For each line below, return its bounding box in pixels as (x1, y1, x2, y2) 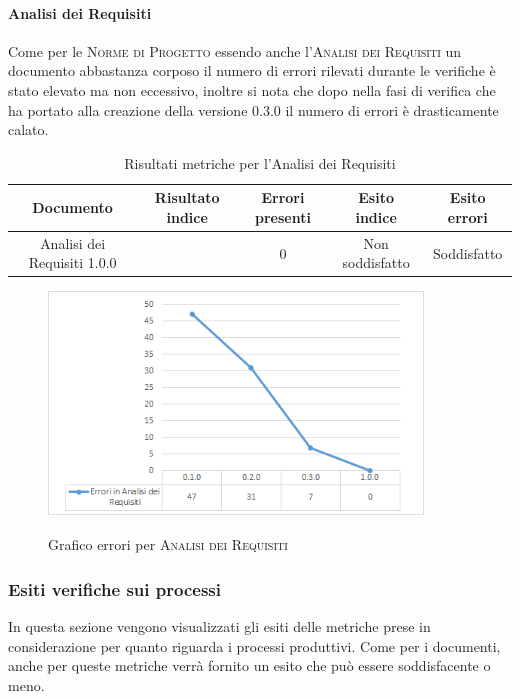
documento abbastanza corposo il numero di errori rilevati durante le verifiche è (8, 60, 496, 81)
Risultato (154, 187, 220, 208)
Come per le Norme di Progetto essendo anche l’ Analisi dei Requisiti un (8, 40, 462, 61)
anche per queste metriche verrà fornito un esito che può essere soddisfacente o (8, 655, 491, 676)
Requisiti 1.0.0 (28, 252, 117, 273)
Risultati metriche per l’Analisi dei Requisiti (124, 152, 396, 173)
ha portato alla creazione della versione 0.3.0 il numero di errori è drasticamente (8, 99, 499, 120)
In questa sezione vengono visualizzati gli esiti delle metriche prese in (8, 615, 431, 636)
